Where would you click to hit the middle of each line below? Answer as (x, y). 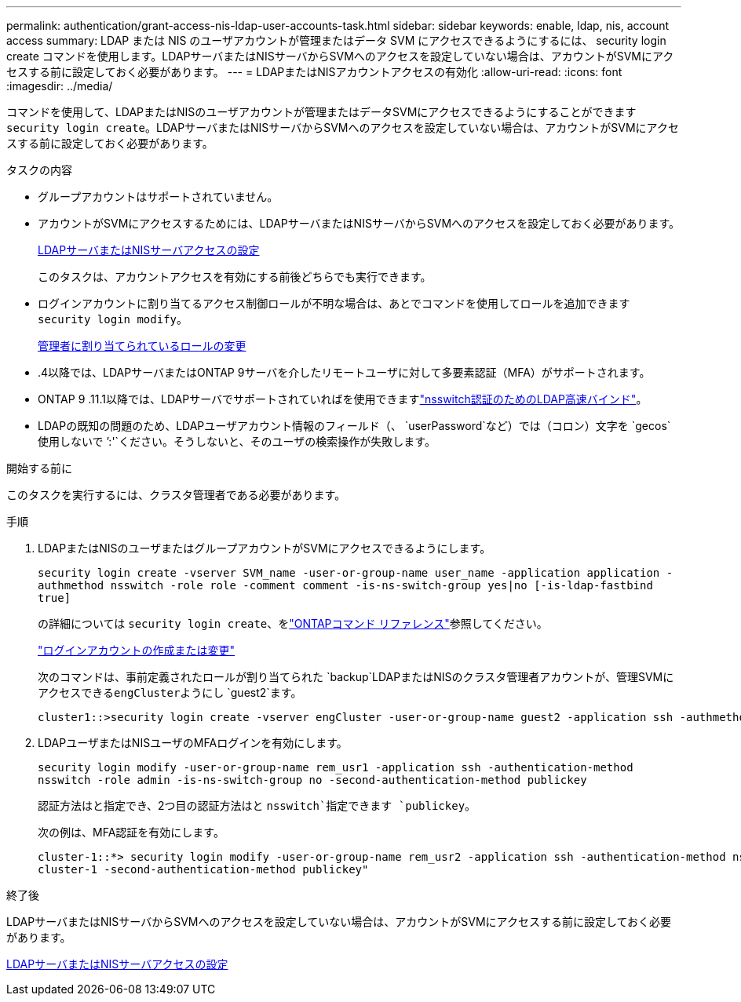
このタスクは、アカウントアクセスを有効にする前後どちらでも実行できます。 (235, 277)
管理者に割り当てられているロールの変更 (142, 346)
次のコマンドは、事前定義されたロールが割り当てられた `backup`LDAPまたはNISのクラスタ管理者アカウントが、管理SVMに (356, 677)
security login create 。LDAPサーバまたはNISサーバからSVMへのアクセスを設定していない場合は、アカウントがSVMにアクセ (343, 128)
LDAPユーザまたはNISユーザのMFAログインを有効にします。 (193, 743)
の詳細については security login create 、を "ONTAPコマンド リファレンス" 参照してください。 (293, 623)
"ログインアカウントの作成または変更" (137, 650)
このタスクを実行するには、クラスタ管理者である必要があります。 (176, 495)
